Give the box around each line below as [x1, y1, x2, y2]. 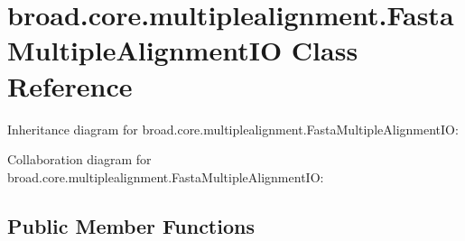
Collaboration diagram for [7, 150, 152, 169]
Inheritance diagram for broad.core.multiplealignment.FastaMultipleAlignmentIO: [7, 119, 459, 138]
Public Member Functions [7, 211, 255, 239]
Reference [7, 67, 133, 104]
